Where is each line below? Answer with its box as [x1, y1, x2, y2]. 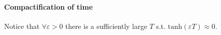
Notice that [4, 20, 40, 31]
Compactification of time [4, 1, 93, 12]
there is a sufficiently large [65, 20, 147, 31]
